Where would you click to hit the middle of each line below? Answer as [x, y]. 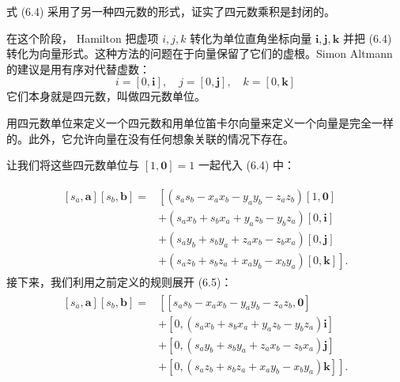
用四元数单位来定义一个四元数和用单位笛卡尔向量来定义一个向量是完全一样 [200, 122]
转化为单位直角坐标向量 [251, 38]
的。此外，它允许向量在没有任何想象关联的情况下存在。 [150, 138]
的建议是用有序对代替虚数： [78, 68]
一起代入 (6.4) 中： [247, 165]
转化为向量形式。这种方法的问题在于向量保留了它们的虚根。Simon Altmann [200, 53]
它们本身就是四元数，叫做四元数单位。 [106, 96]
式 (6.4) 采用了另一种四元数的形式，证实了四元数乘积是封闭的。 [171, 11]
